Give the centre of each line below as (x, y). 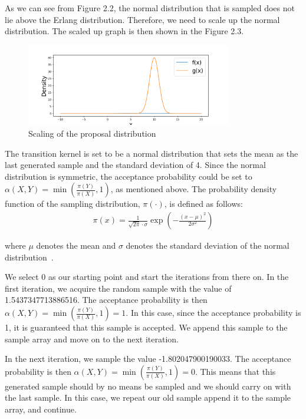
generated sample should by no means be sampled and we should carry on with (148, 386)
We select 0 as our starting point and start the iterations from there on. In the (147, 277)
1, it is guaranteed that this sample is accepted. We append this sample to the (146, 327)
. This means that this (235, 371)
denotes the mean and (76, 245)
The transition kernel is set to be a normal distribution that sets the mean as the (152, 153)
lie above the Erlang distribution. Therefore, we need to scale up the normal (142, 19)
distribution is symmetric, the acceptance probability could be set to (129, 176)
